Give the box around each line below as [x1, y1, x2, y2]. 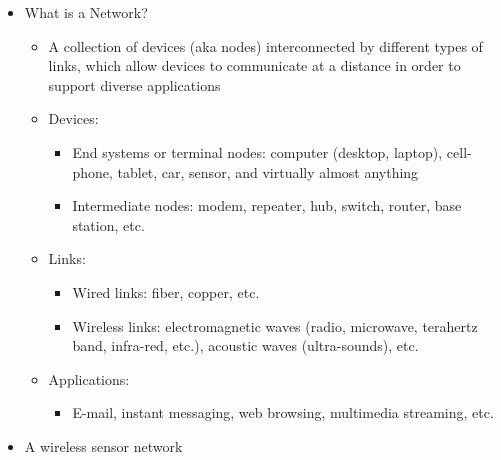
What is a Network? [24, 2, 148, 22]
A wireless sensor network [24, 435, 183, 456]
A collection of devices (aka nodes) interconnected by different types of [48, 35, 483, 56]
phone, [72, 161, 113, 182]
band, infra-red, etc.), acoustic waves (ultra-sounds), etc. [72, 335, 419, 356]
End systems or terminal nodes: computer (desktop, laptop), [72, 141, 443, 162]
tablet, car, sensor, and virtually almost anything [117, 161, 419, 182]
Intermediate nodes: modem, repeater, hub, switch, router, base [72, 195, 462, 216]
